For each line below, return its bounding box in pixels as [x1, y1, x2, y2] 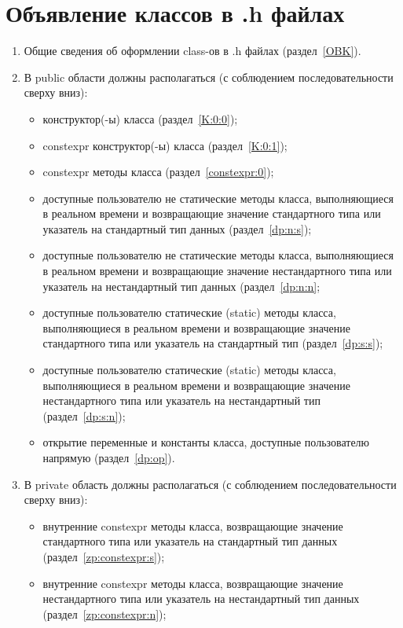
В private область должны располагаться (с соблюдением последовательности [24, 476, 397, 492]
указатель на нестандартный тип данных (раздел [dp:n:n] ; [42, 277, 321, 294]
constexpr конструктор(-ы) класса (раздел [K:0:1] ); [42, 137, 288, 153]
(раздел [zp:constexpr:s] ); [42, 548, 165, 564]
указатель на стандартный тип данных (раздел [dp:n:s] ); [42, 220, 312, 237]
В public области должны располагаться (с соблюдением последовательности [24, 68, 394, 85]
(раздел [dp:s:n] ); [42, 407, 126, 424]
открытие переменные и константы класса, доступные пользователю [42, 434, 370, 450]
